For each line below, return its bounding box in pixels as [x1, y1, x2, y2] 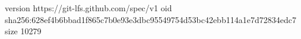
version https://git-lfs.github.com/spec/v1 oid [5, 2, 172, 14]
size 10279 [5, 25, 42, 37]
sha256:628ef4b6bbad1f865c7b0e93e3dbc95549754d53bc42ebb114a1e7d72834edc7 [5, 13, 296, 25]
